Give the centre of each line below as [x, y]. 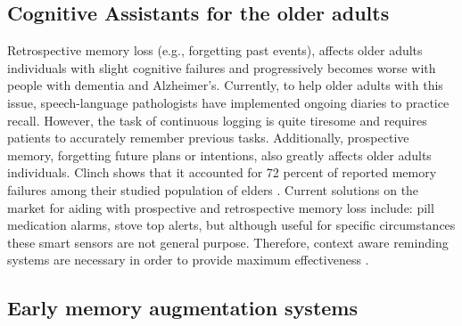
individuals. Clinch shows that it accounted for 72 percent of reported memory [222, 172]
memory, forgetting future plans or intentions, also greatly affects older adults [219, 155]
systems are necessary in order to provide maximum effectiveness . [188, 260]
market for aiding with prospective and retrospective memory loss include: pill [221, 207]
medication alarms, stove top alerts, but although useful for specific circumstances [231, 225]
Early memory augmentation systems [183, 308]
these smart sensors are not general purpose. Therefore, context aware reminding [228, 242]
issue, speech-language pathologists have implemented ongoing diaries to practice [228, 102]
